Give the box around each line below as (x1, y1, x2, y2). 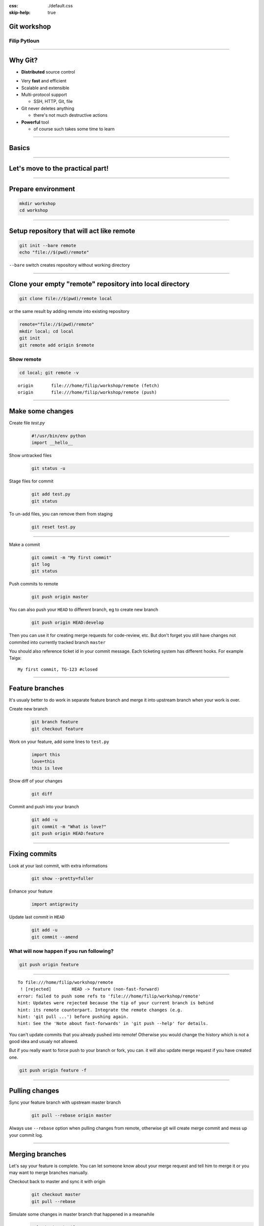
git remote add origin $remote (19, 342, 95, 348)
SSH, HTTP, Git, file (33, 99, 73, 104)
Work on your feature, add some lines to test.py (9, 739, 110, 744)
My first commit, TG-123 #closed (18, 666, 98, 672)
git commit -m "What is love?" (31, 824, 107, 829)
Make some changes (9, 407, 74, 415)
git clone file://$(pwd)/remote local (19, 296, 112, 302)
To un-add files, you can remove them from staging (9, 511, 113, 517)
